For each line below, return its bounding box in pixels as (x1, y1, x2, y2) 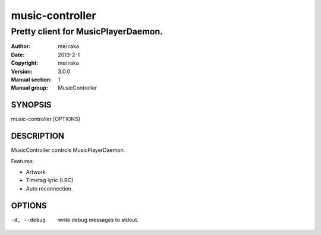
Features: (11, 157, 34, 164)
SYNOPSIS (11, 100, 52, 110)
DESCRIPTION (11, 131, 65, 141)
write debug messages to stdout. (58, 216, 139, 223)
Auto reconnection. (26, 185, 73, 192)
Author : (11, 43, 31, 50)
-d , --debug (11, 217, 46, 223)
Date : (11, 51, 25, 58)
